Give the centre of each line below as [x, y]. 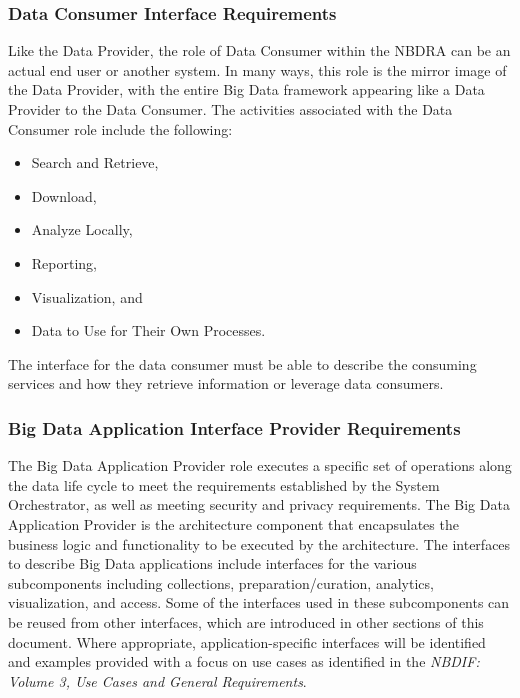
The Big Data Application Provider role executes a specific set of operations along [260, 465]
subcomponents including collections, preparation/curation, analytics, [221, 582]
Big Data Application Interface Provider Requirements [234, 427]
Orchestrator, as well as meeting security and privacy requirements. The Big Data [259, 504]
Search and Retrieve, [95, 162]
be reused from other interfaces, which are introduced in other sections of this [246, 621]
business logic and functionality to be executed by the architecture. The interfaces [259, 543]
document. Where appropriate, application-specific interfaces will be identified [247, 641]
